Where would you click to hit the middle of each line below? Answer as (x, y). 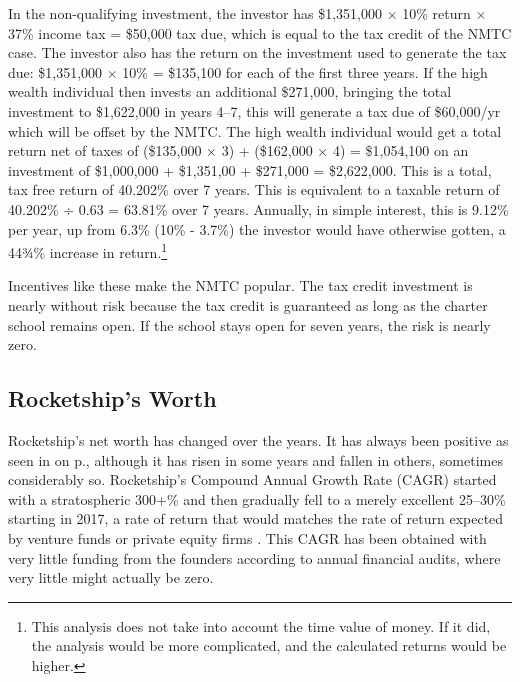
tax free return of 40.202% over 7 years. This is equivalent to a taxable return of (254, 189)
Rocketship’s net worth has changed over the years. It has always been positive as (258, 439)
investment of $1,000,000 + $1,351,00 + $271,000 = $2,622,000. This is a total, (250, 169)
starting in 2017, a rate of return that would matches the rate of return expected (256, 518)
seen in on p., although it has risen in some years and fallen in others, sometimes (255, 459)
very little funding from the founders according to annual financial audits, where (254, 557)
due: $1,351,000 (55, 71)
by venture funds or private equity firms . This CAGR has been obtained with (247, 537)
